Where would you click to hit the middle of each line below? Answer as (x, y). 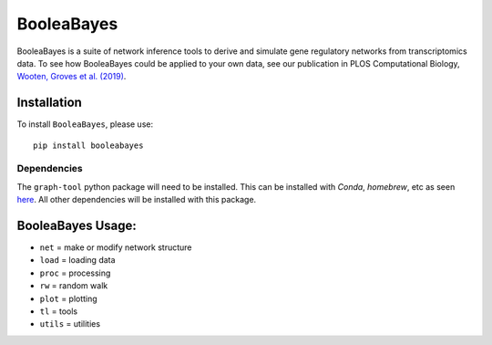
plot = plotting (68, 298)
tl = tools (59, 311)
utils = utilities (70, 324)
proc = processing (75, 273)
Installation (49, 103)
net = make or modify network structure (116, 247)
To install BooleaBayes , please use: (85, 124)
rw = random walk (74, 286)
